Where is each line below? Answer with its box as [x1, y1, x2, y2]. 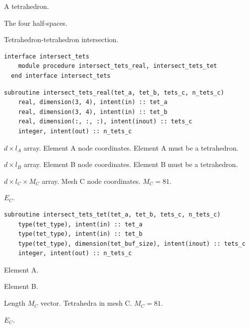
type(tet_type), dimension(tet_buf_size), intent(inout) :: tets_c [18, 240, 246, 247]
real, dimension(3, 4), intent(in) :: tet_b [18, 108, 168, 115]
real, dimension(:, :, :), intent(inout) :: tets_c [18, 118, 192, 125]
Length [4, 298, 25, 308]
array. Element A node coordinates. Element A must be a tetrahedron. [23, 142, 239, 153]
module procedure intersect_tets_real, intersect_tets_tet [18, 62, 217, 70]
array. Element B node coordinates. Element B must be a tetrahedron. [23, 159, 238, 169]
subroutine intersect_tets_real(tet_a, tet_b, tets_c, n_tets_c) [4, 89, 224, 96]
